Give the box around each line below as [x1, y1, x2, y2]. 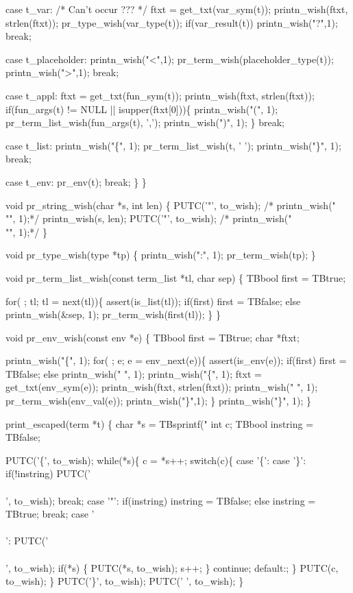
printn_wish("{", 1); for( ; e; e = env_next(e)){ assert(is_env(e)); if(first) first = [5, 353, 347, 367]
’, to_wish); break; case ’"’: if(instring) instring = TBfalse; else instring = [5, 493, 316, 507]
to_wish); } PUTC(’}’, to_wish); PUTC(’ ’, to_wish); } [5, 574, 244, 588]
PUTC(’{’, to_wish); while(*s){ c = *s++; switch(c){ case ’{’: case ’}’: [5, 452, 306, 467]
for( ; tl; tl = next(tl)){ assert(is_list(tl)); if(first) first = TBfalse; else [5, 293, 301, 308]
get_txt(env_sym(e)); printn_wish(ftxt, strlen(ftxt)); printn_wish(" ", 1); [5, 380, 318, 394]
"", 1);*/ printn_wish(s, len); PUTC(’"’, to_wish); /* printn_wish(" [5, 211, 292, 226]
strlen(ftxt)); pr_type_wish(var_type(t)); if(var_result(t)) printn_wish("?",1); [5, 15, 338, 29]
